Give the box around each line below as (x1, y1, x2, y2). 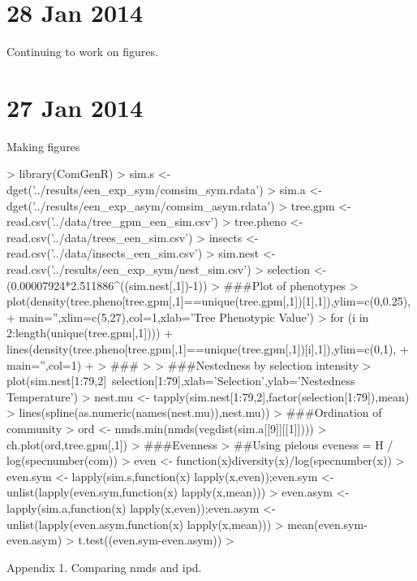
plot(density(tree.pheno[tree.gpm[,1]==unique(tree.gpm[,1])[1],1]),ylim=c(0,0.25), (6, 293, 411, 310)
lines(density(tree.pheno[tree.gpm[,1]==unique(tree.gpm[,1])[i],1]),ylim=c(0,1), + (6, 340, 409, 357)
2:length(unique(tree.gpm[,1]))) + (6, 324, 174, 341)
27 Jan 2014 (6, 90, 144, 124)
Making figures (6, 137, 80, 154)
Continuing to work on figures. (6, 43, 158, 60)
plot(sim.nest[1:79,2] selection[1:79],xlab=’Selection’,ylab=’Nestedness (6, 372, 355, 389)
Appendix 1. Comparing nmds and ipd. (6, 558, 202, 575)
